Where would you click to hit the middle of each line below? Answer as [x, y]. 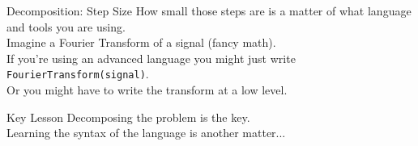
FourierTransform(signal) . [78, 74]
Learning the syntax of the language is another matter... [146, 133]
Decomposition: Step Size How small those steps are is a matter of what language [209, 10]
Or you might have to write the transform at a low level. [147, 90]
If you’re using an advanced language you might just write [151, 58]
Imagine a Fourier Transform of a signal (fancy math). [141, 42]
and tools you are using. [66, 26]
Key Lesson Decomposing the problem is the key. [128, 117]
